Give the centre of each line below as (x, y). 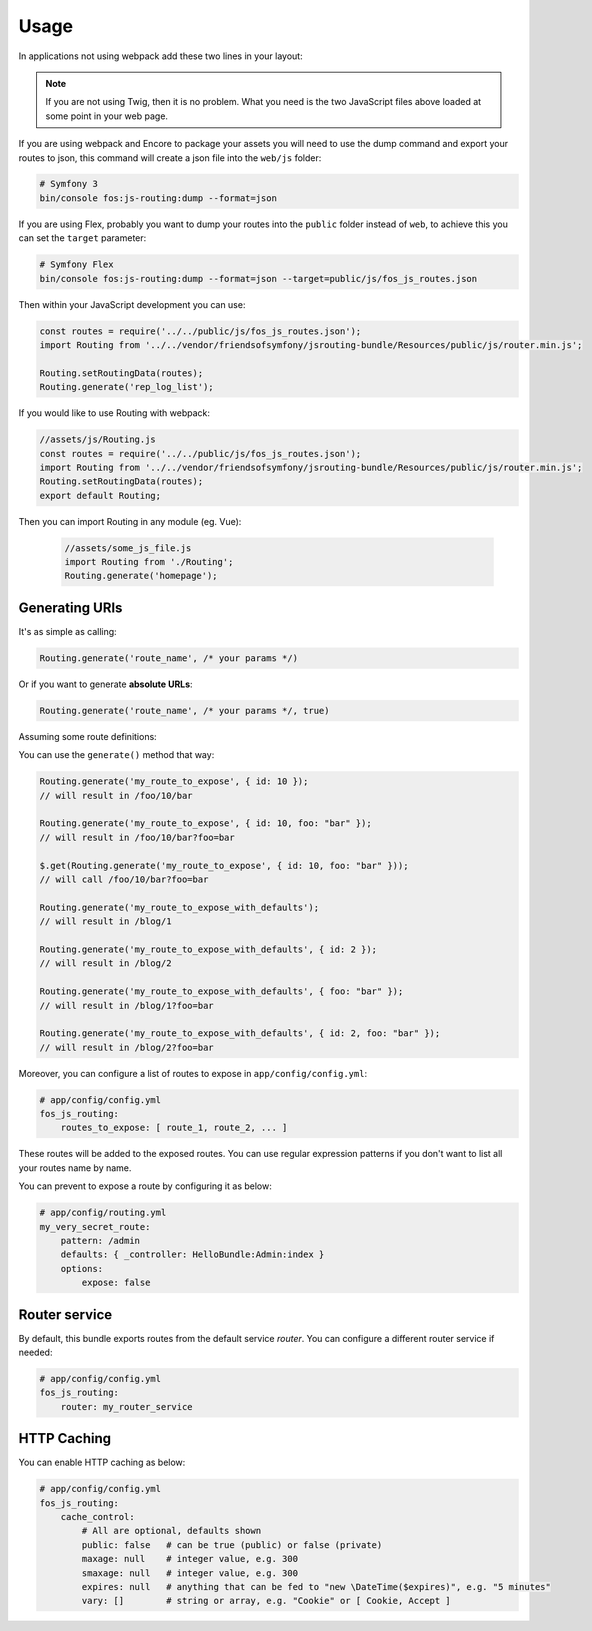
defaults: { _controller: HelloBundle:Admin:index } (192, 1254)
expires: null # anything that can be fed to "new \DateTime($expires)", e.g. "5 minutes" (316, 1586)
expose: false (116, 1283)
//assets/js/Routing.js (98, 439)
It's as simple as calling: (67, 631)
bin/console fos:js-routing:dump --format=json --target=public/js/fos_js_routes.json (258, 278)
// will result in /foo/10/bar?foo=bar (137, 837)
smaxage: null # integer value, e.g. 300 (190, 1573)
